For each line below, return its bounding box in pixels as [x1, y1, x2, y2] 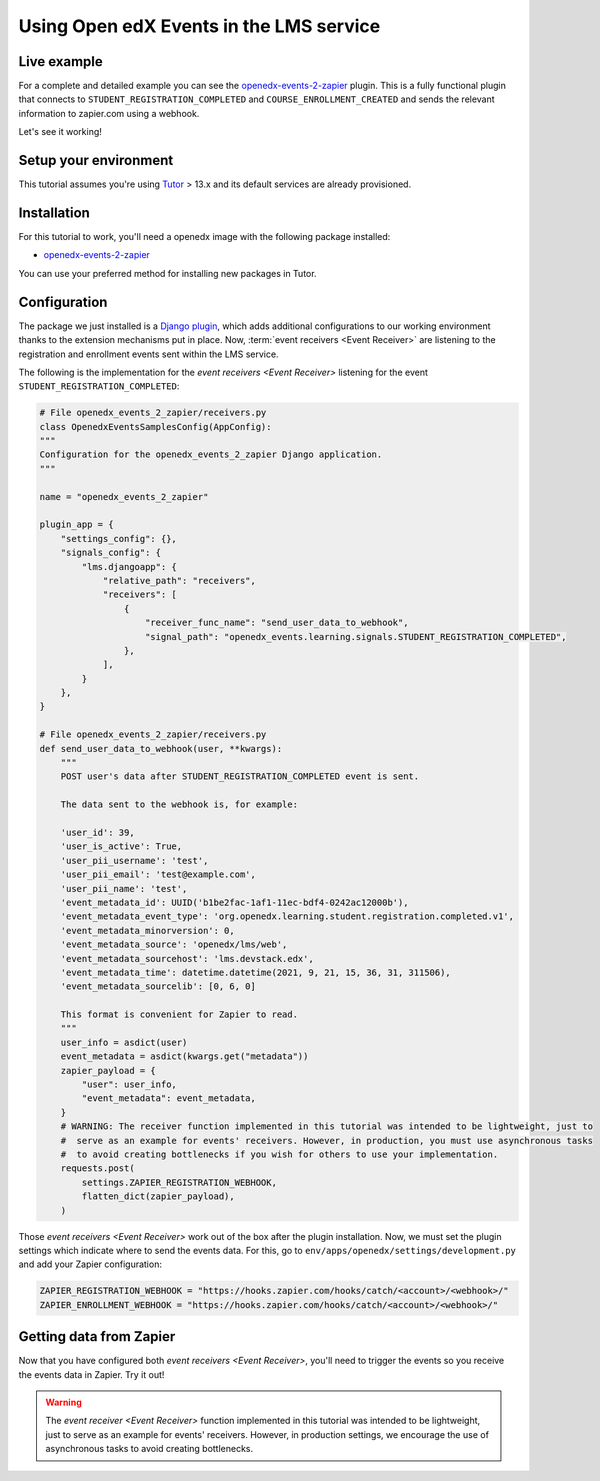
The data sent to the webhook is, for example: [60, 799, 299, 810]
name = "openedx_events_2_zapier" [39, 491, 209, 502]
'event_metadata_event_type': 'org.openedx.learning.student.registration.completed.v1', [60, 911, 515, 922]
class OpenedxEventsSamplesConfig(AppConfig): [39, 421, 272, 432]
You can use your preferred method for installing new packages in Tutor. [18, 267, 317, 279]
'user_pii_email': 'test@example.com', [60, 869, 257, 880]
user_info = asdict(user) [60, 1036, 188, 1048]
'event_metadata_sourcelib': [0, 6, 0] [60, 981, 257, 992]
